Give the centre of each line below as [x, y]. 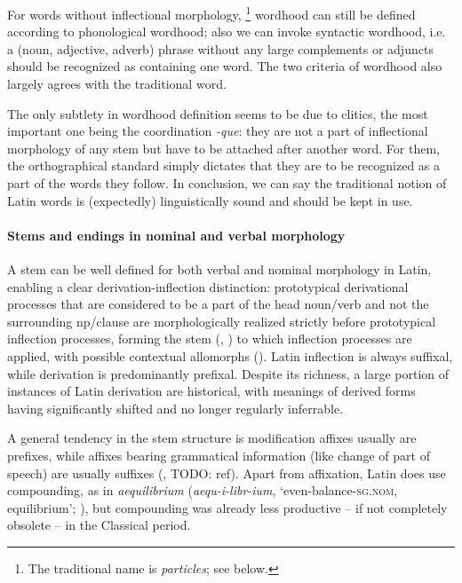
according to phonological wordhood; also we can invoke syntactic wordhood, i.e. [227, 32]
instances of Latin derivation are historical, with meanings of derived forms [211, 391]
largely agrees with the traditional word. [117, 84]
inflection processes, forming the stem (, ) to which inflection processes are [210, 339]
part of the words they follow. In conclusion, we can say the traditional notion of [227, 183]
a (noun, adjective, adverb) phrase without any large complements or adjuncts [220, 48]
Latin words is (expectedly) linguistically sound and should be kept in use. [210, 200]
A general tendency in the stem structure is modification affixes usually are [212, 438]
